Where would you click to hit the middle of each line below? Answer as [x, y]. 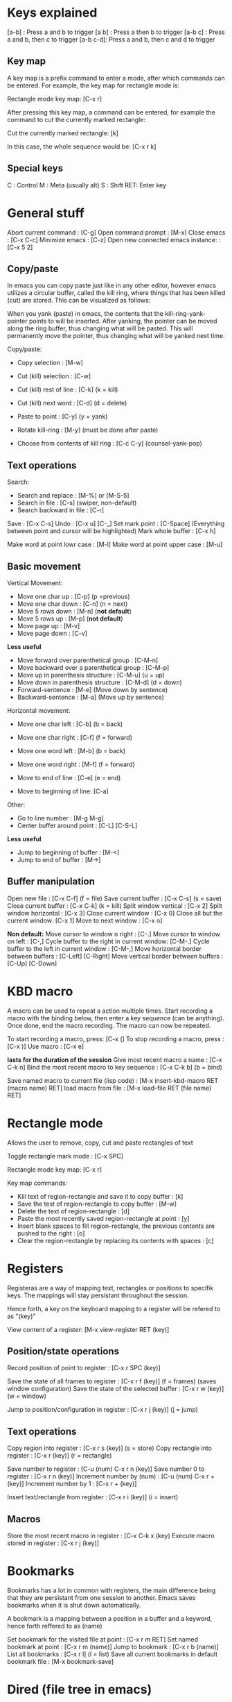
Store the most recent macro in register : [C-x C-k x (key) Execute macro [111, 1536]
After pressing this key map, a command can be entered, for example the [111, 112]
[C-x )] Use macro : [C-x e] [46, 1046]
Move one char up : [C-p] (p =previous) [73, 596]
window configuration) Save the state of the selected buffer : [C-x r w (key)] [116, 1389]
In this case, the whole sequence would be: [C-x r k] [82, 146]
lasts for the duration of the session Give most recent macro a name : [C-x [115, 1059]
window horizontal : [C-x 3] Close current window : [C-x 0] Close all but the [115, 913]
